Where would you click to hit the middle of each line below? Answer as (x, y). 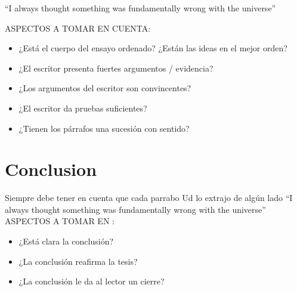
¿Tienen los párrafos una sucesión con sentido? (104, 128)
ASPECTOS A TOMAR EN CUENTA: (78, 28)
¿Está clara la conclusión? (66, 241)
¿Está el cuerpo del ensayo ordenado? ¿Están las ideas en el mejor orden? (153, 48)
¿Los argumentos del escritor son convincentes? (105, 88)
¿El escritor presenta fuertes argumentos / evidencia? (116, 68)
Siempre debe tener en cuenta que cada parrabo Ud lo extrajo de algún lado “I (149, 198)
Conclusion (51, 169)
